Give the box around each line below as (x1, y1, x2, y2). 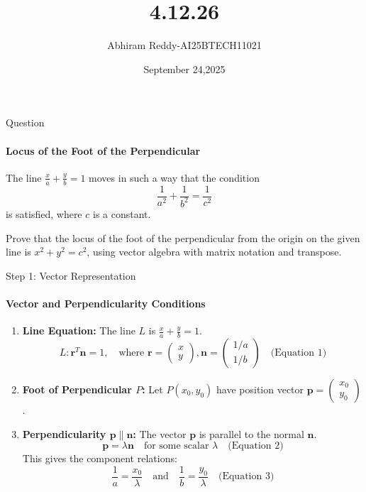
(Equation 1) (270, 347, 327, 358)
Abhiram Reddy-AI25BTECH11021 (107, 38, 262, 53)
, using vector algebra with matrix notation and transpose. (87, 244, 342, 259)
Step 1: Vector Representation (6, 268, 136, 283)
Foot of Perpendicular (22, 381, 132, 396)
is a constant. (92, 206, 151, 221)
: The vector (133, 426, 187, 441)
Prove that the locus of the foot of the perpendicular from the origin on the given (6, 230, 360, 245)
